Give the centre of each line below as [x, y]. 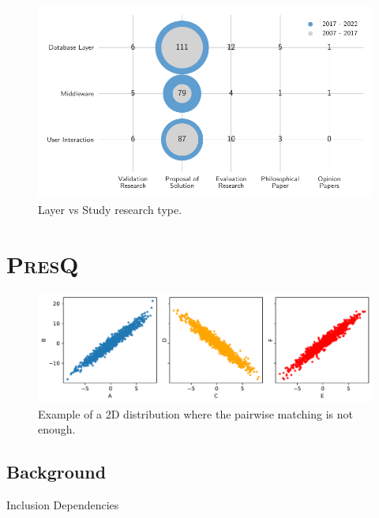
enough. [57, 429]
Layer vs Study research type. [110, 209]
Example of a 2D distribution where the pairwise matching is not [195, 413]
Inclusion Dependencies [63, 504]
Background [56, 472]
